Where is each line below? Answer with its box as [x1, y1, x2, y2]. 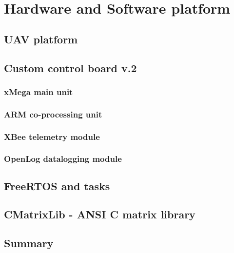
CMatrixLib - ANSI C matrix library [4, 207, 195, 222]
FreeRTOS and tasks [4, 178, 110, 193]
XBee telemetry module [4, 130, 100, 142]
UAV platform [4, 31, 78, 46]
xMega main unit [4, 85, 73, 97]
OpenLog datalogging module [4, 153, 122, 165]
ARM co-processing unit [4, 108, 102, 120]
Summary [4, 235, 54, 251]
